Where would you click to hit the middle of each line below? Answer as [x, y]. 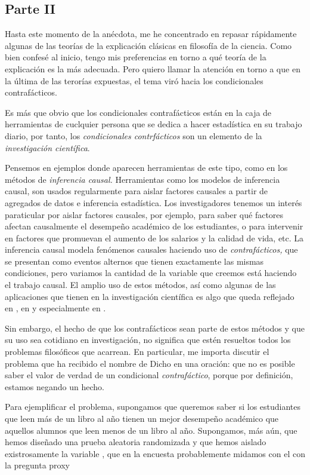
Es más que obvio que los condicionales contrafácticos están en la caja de [138, 112]
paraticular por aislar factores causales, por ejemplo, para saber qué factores [144, 214]
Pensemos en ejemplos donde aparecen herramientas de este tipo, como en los [146, 168]
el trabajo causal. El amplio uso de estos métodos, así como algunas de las [140, 285]
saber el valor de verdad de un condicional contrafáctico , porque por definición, [149, 375]
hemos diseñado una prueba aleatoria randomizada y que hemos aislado [136, 442]
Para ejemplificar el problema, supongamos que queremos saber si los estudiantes [153, 407]
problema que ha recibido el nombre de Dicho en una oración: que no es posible [150, 363]
